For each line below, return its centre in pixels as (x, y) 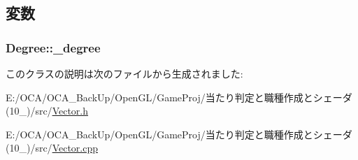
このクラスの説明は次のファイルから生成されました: (124, 73)
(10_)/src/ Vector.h (47, 111)
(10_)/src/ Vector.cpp (52, 148)
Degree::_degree (53, 47)
